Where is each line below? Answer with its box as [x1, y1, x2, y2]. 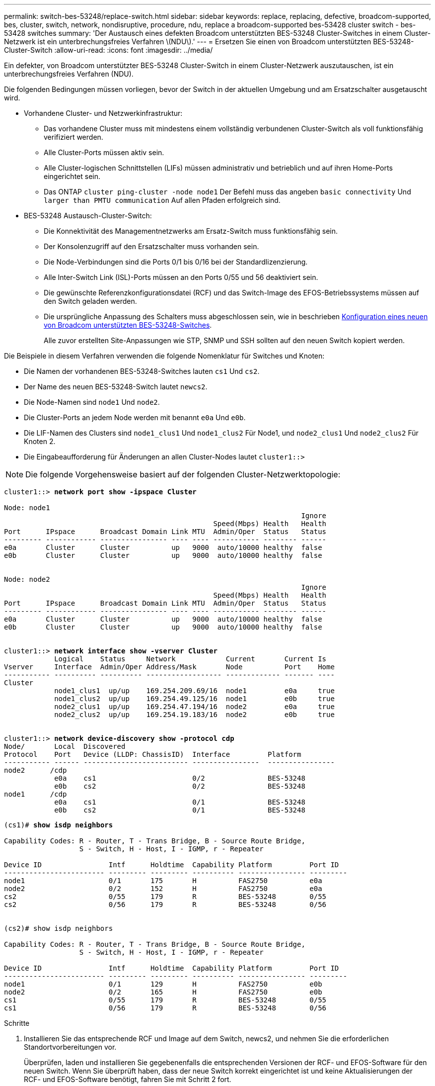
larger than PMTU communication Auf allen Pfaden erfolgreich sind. [44, 196, 281, 204]
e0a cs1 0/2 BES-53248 [54, 774, 305, 782]
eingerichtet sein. [44, 172, 101, 181]
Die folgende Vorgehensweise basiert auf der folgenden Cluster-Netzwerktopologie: [25, 469, 341, 479]
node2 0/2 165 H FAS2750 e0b [4, 988, 322, 996]
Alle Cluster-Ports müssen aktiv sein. [44, 148, 164, 157]
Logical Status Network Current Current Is [54, 655, 327, 663]
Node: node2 [4, 575, 50, 583]
